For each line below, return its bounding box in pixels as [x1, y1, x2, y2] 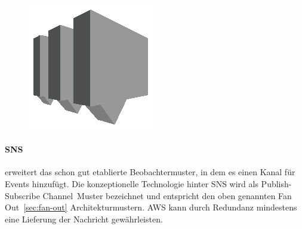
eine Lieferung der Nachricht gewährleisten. [5, 212, 163, 225]
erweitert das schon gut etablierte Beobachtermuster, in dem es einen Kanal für [5, 166, 295, 178]
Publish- [261, 177, 292, 190]
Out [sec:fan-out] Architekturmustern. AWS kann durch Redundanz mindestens [5, 201, 297, 213]
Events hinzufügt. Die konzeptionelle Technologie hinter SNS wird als [5, 177, 258, 190]
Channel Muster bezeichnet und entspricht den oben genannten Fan [42, 189, 292, 201]
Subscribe [5, 189, 40, 201]
